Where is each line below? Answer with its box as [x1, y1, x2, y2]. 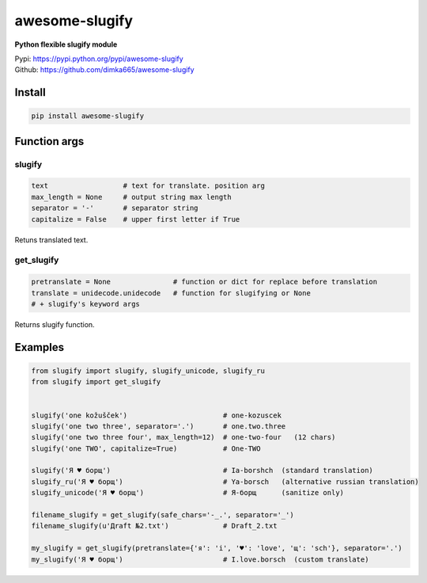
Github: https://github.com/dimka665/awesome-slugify [14, 65, 195, 74]
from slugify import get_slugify [31, 377, 161, 387]
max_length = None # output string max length [31, 192, 232, 201]
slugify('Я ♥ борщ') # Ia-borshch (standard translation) [31, 466, 373, 475]
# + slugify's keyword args [31, 299, 140, 308]
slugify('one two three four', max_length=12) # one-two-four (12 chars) [31, 432, 336, 442]
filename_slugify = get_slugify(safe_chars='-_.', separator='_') [31, 511, 294, 520]
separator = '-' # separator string [31, 204, 198, 213]
